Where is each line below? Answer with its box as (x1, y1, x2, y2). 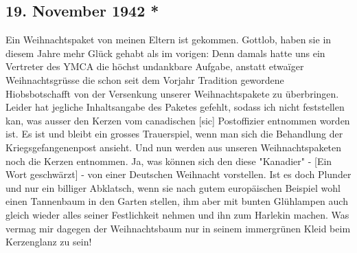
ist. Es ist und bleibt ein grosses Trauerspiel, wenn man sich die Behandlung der (5, 126, 343, 141)
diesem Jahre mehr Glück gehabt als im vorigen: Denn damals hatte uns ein (5, 45, 325, 60)
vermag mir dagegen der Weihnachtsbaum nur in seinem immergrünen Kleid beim (5, 221, 351, 235)
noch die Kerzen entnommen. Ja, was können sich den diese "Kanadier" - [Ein (5, 153, 332, 168)
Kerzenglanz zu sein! (5, 234, 92, 249)
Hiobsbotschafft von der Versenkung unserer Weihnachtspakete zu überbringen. (5, 86, 339, 100)
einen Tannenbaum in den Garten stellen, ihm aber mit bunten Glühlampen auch (5, 194, 348, 208)
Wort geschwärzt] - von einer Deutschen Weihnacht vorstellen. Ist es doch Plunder (5, 167, 352, 181)
